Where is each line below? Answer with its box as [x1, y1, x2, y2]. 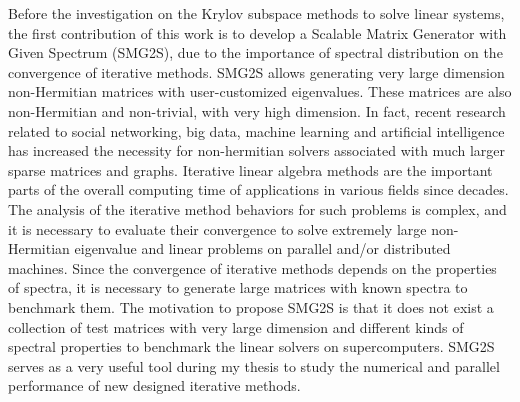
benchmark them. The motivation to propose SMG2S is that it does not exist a [8, 296, 494, 317]
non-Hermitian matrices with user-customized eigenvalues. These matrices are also [8, 81, 512, 102]
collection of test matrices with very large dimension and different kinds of [8, 316, 464, 337]
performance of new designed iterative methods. [8, 375, 301, 396]
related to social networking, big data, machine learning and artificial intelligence [8, 120, 505, 141]
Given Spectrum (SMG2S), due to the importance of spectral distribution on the [8, 42, 503, 63]
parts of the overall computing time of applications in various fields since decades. [8, 179, 509, 200]
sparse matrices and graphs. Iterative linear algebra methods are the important [8, 159, 493, 180]
